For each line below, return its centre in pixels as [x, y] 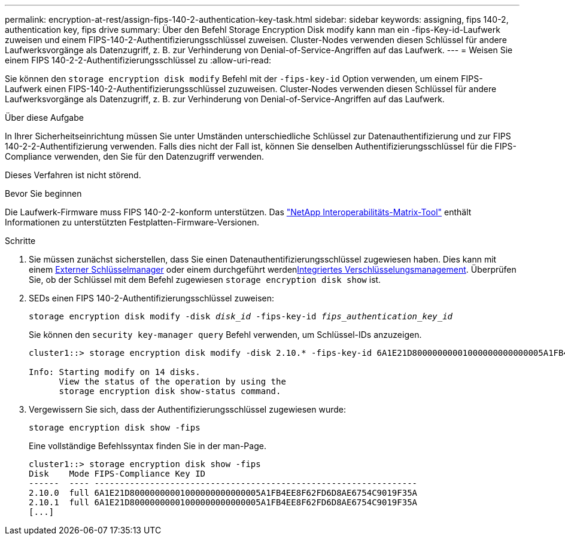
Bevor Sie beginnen [43, 193]
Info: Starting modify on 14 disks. [115, 372]
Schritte [20, 241]
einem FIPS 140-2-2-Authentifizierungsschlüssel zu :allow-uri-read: [138, 60]
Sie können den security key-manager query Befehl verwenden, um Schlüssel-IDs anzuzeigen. [225, 335]
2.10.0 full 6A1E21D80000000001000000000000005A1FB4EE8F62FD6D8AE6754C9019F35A [223, 493]
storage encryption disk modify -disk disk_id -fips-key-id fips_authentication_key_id [241, 316]
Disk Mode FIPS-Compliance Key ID [117, 474]
